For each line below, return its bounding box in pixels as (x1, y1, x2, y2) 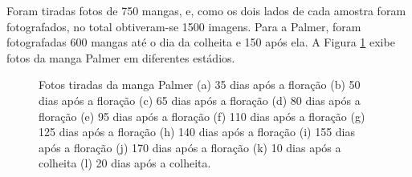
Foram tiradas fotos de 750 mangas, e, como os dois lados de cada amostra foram (6, 2, 406, 18)
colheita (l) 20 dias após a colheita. (39, 155, 211, 171)
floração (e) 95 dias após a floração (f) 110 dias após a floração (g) (39, 107, 365, 124)
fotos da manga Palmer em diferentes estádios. (6, 49, 235, 66)
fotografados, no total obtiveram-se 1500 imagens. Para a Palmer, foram (6, 18, 361, 34)
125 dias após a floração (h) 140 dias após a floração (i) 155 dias (39, 123, 356, 140)
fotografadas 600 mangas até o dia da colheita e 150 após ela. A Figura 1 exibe (6, 34, 395, 50)
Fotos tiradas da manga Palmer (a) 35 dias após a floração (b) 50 (39, 76, 361, 93)
